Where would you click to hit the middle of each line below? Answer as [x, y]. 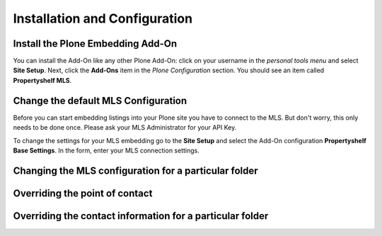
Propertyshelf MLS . [42, 80]
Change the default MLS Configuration [100, 100]
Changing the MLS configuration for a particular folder [135, 170]
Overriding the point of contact [83, 193]
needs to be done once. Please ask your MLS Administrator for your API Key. [125, 128]
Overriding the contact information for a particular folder [141, 216]
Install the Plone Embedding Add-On [95, 44]
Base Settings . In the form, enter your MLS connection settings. [106, 150]
